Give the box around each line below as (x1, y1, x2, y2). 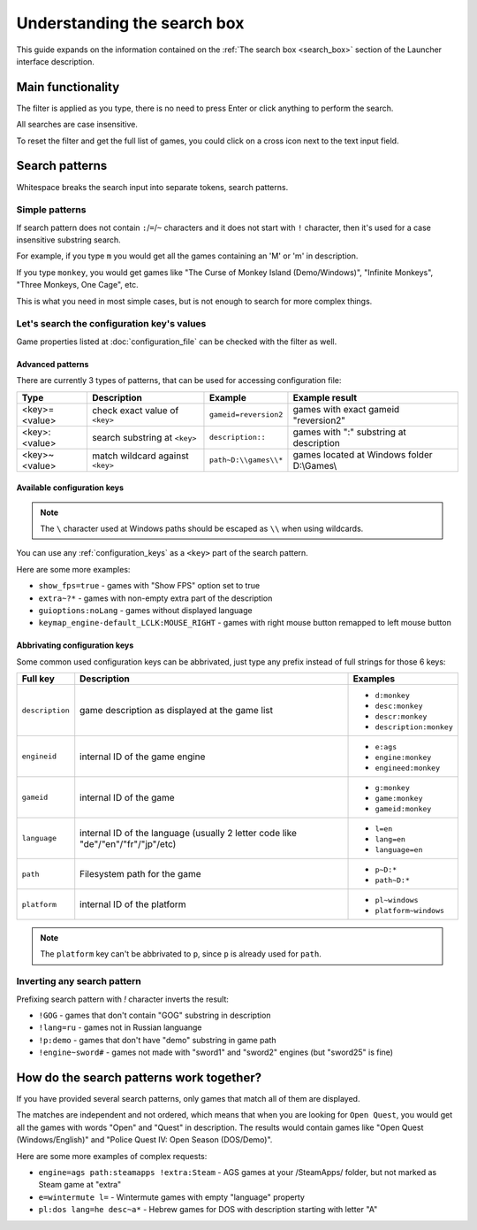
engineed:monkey (375, 764, 441, 773)
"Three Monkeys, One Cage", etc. (16, 280, 139, 290)
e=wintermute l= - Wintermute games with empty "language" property (38, 1191, 305, 1203)
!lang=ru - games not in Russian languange (38, 1022, 202, 1033)
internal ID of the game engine (79, 750, 206, 763)
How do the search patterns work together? (16, 1070, 262, 1085)
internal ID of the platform (79, 898, 186, 911)
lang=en (375, 834, 406, 844)
